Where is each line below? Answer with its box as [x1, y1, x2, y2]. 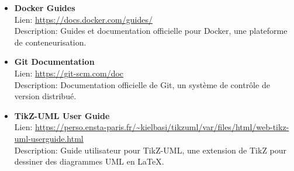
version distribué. [14, 90, 77, 102]
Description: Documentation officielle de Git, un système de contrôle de [14, 78, 270, 90]
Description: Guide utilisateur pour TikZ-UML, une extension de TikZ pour [14, 144, 287, 156]
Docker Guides [14, 2, 75, 13]
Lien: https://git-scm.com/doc [14, 67, 124, 79]
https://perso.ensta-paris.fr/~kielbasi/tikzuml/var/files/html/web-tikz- [35, 121, 289, 133]
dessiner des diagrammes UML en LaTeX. [14, 155, 164, 167]
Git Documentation [14, 55, 95, 68]
